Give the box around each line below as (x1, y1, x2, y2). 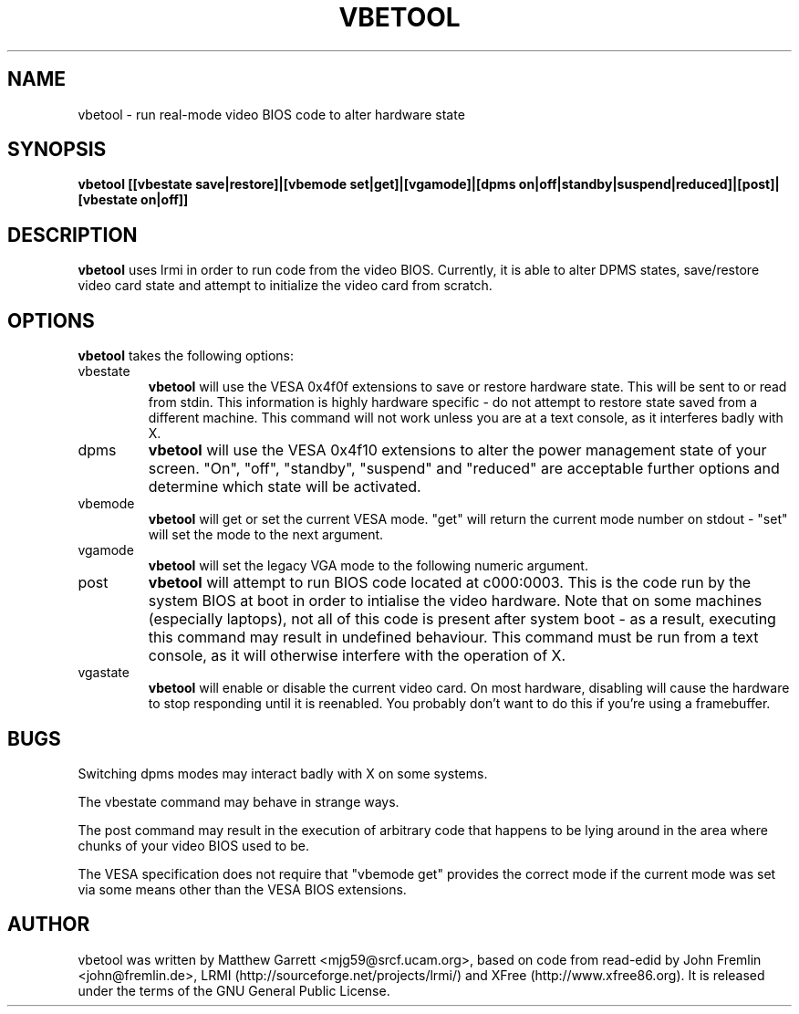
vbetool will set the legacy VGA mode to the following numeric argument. (148, 558, 588, 574)
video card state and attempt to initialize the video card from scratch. (78, 277, 493, 294)
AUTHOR (7, 913, 90, 936)
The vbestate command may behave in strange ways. (78, 793, 399, 810)
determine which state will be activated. (148, 477, 421, 497)
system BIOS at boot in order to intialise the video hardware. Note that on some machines (148, 591, 763, 611)
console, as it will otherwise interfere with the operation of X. (148, 646, 566, 665)
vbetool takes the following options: (78, 348, 294, 364)
